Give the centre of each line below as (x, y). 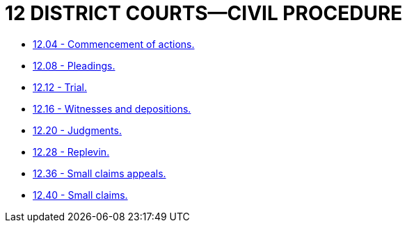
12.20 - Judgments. (77, 130)
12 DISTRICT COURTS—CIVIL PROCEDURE (204, 13)
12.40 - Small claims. (80, 195)
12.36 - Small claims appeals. (99, 173)
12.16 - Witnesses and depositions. (112, 108)
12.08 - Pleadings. (74, 65)
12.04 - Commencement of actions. (114, 44)
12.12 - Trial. (60, 87)
